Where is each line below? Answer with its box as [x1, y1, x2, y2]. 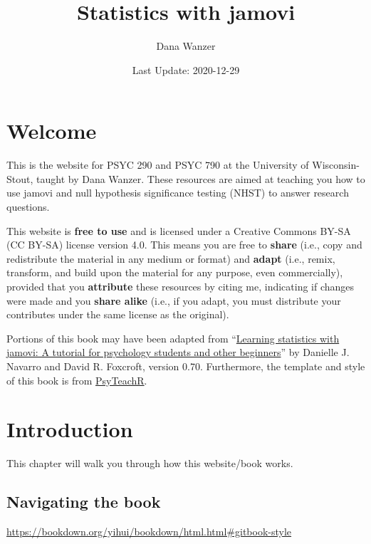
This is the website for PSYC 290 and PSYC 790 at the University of [6, 157, 309, 172]
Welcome [6, 116, 97, 145]
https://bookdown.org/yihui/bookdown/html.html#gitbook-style [6, 524, 292, 539]
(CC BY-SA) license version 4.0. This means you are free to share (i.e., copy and [6, 237, 362, 252]
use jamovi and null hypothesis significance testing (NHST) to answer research [6, 185, 349, 200]
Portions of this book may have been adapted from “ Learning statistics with [6, 330, 340, 345]
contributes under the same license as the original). [6, 307, 229, 322]
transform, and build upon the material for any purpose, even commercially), [6, 265, 343, 280]
